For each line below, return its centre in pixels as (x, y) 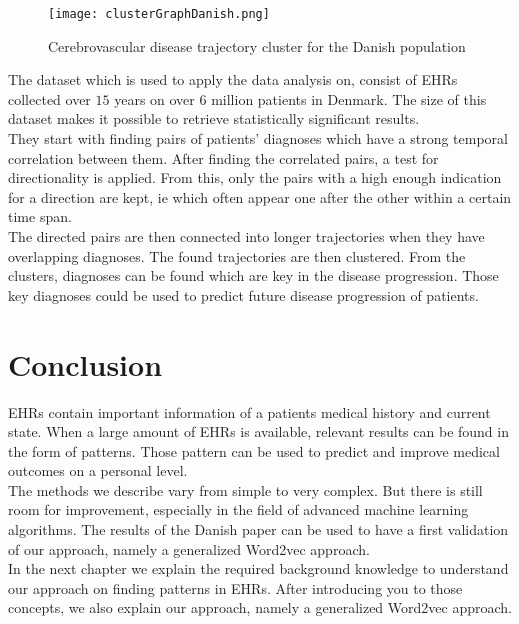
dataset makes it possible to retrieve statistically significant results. (214, 118)
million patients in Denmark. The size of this (349, 98)
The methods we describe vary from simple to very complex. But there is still (245, 489)
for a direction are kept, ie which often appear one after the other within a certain (260, 196)
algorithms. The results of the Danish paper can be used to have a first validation (258, 529)
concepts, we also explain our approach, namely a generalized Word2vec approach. (260, 607)
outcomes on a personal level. (98, 470)
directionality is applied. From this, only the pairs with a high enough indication (255, 177)
